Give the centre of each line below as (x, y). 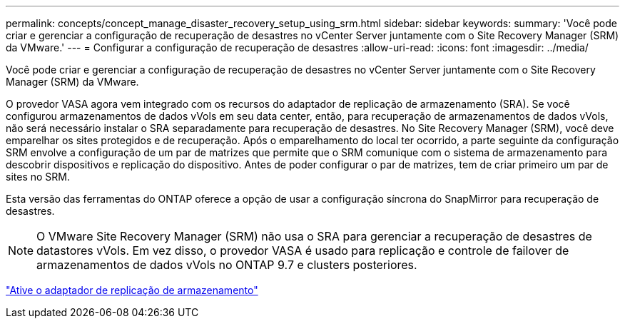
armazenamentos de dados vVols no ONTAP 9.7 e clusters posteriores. (227, 265)
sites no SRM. (38, 177)
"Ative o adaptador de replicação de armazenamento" (132, 290)
